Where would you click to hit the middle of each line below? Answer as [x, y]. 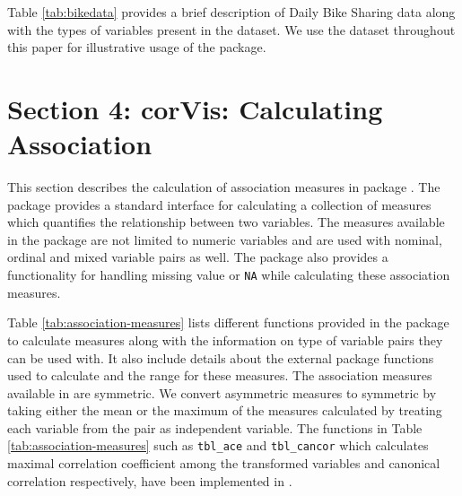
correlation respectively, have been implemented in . [150, 480]
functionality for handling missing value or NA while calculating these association [229, 275]
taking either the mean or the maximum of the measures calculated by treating [225, 410]
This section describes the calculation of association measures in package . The [224, 187]
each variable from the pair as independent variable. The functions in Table [215, 427]
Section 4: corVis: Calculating [195, 108]
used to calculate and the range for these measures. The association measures [220, 375]
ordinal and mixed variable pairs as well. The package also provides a [198, 257]
